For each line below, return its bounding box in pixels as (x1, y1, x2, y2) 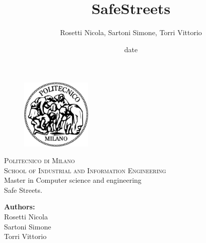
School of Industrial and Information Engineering (4, 165, 166, 175)
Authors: (4, 201, 35, 212)
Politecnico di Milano (4, 155, 75, 166)
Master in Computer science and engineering (4, 175, 142, 185)
